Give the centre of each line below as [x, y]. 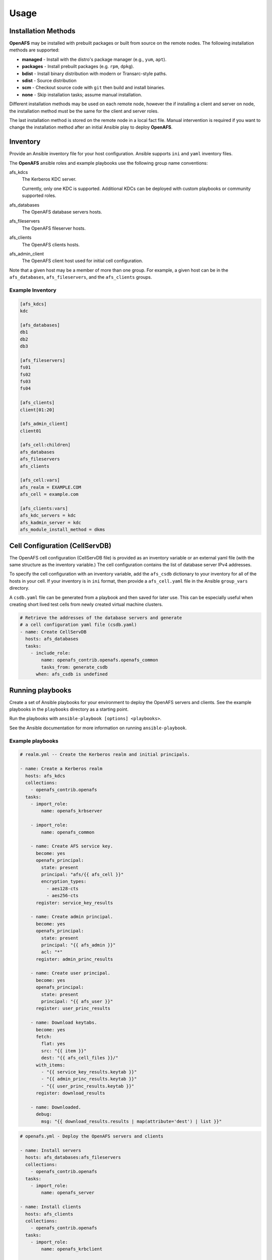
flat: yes [53, 1044]
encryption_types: [64, 881]
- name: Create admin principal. [72, 917]
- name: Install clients [51, 1207]
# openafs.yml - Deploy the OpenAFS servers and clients [92, 1136]
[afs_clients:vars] [44, 508]
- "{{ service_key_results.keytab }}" [89, 1072]
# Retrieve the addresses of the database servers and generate [101, 618]
